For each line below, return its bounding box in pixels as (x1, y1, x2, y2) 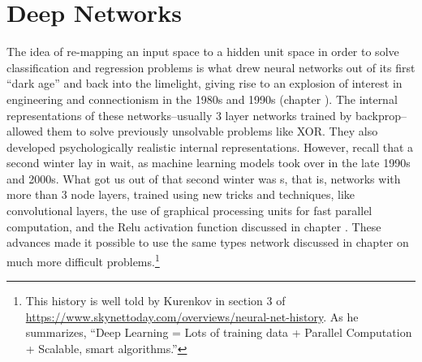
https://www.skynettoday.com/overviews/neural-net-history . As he (25, 308, 359, 325)
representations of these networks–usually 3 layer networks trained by (6, 106, 352, 123)
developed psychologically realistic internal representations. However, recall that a (6, 138, 414, 155)
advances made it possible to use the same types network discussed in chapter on (6, 234, 409, 251)
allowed (6, 123, 44, 140)
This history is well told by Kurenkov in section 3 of (25, 292, 286, 309)
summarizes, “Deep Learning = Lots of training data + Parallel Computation (25, 324, 412, 341)
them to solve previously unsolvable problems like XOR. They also (46, 123, 378, 140)
